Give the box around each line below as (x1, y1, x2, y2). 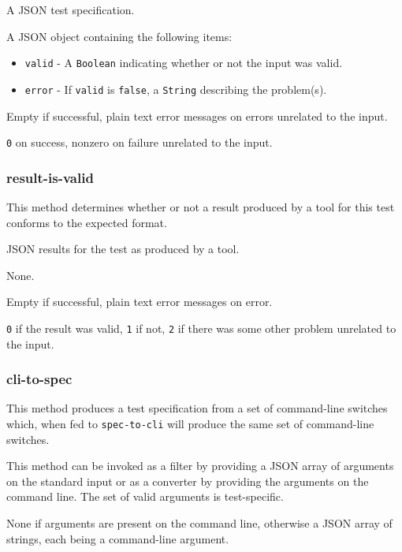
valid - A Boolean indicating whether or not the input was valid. (24, 54, 343, 71)
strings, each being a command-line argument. (6, 530, 229, 546)
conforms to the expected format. (6, 214, 167, 230)
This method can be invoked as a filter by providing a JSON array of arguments (6, 457, 394, 474)
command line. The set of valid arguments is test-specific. (6, 488, 284, 505)
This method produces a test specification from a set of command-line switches (6, 400, 388, 416)
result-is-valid (6, 167, 94, 187)
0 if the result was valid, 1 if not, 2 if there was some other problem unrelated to (6, 319, 396, 336)
